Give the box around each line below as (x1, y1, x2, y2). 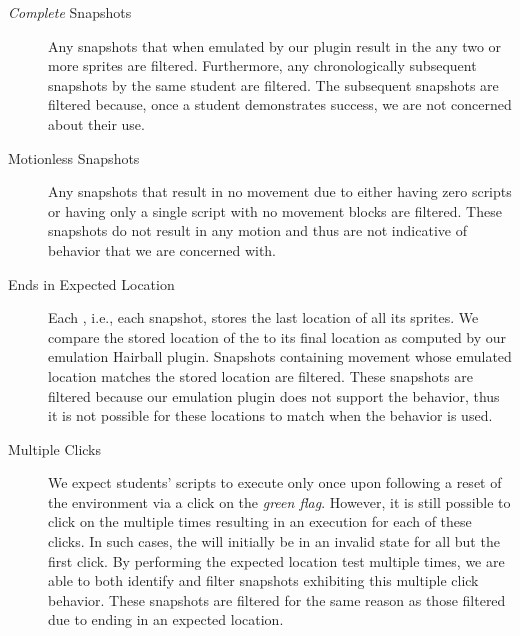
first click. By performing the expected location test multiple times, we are (48, 550, 505, 571)
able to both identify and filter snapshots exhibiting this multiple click (48, 570, 479, 591)
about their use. (48, 113, 145, 134)
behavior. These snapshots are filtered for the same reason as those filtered (48, 589, 506, 610)
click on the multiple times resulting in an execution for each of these (48, 511, 472, 532)
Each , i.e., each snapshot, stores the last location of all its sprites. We (48, 307, 479, 328)
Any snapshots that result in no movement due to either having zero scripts (48, 181, 512, 202)
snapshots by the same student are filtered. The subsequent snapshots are (48, 74, 499, 95)
